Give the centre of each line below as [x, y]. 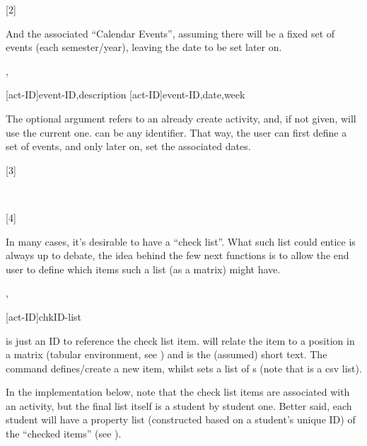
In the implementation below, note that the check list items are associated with [178, 392]
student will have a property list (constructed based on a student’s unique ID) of [181, 419]
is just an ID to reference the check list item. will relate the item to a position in [180, 340]
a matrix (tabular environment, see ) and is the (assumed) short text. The [167, 354]
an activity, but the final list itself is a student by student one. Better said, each [179, 405]
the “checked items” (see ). [64, 434]
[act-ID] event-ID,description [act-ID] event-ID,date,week [126, 95]
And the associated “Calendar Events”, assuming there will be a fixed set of [170, 33]
